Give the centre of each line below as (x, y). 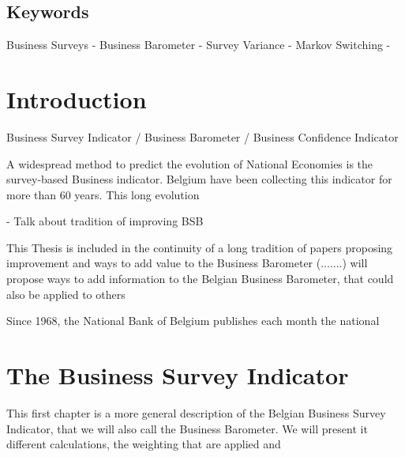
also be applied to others (66, 294)
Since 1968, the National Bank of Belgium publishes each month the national (193, 321)
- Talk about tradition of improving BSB (105, 221)
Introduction (77, 98)
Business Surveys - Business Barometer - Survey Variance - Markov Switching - (199, 45)
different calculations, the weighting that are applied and (144, 444)
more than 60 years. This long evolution (103, 194)
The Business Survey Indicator (178, 375)
